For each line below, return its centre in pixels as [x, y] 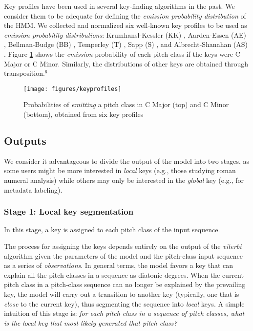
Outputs [25, 140]
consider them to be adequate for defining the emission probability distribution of [125, 15]
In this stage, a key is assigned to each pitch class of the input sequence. [112, 230]
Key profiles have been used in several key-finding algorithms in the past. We [119, 6]
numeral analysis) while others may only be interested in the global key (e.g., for [124, 180]
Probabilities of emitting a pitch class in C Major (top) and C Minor [126, 104]
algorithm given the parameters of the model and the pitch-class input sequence [123, 255]
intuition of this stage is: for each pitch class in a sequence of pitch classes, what [124, 313]
